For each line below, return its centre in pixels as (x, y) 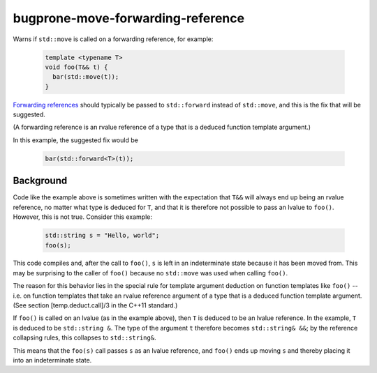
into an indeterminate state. (52, 360)
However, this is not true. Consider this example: (83, 217)
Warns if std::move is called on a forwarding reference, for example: (113, 39)
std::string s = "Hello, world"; (102, 236)
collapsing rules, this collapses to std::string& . (84, 337)
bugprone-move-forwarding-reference (128, 18)
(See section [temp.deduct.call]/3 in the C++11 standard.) (95, 305)
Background (40, 181)
